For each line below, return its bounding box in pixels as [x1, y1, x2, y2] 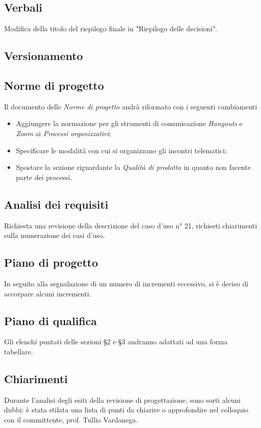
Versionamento [4, 48, 83, 64]
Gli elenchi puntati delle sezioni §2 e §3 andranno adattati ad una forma [4, 336, 228, 347]
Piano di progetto [4, 255, 98, 270]
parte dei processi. [16, 171, 72, 182]
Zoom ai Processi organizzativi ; [16, 128, 112, 138]
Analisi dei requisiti [4, 196, 109, 212]
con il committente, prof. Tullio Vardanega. [4, 414, 138, 424]
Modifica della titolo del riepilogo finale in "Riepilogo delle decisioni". [4, 23, 218, 34]
